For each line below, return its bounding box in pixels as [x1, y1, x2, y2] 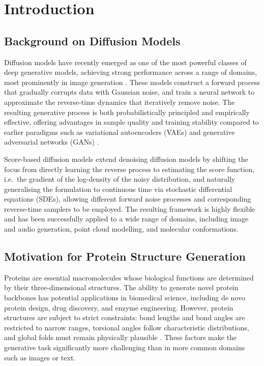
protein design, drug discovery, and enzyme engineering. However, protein [4, 302, 233, 313]
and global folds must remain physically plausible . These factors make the [4, 332, 237, 343]
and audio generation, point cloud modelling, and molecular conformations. [4, 223, 239, 234]
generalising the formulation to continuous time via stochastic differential [4, 183, 232, 194]
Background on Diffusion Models [4, 33, 181, 48]
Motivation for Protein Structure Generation [4, 248, 246, 264]
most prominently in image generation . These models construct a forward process [4, 76, 260, 87]
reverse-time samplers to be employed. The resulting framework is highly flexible [4, 203, 255, 214]
